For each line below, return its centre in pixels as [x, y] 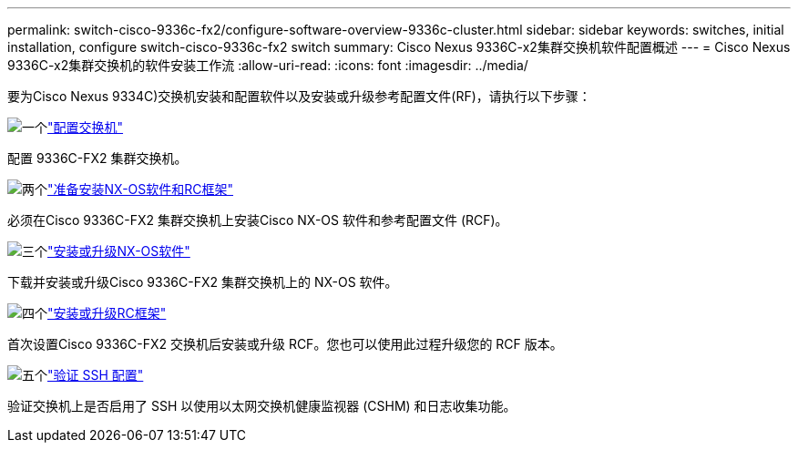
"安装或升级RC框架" [107, 313]
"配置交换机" [86, 127]
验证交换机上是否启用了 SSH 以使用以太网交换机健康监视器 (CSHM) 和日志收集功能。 [262, 406]
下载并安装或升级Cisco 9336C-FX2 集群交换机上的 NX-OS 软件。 [203, 282]
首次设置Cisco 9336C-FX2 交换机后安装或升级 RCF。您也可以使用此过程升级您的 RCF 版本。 [285, 344]
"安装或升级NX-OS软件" [119, 251]
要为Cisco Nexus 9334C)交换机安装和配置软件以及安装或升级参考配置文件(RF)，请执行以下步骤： [299, 96]
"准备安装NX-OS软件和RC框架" [141, 189]
